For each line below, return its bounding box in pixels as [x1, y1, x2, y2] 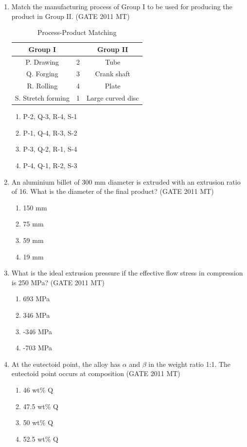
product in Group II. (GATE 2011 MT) [11, 11, 130, 21]
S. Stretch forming [15, 93, 70, 103]
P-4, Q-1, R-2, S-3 [23, 160, 77, 171]
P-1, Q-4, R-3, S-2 [23, 127, 77, 138]
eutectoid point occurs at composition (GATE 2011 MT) [11, 368, 180, 378]
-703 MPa [23, 343, 52, 353]
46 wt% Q [23, 384, 53, 395]
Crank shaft [95, 69, 130, 79]
